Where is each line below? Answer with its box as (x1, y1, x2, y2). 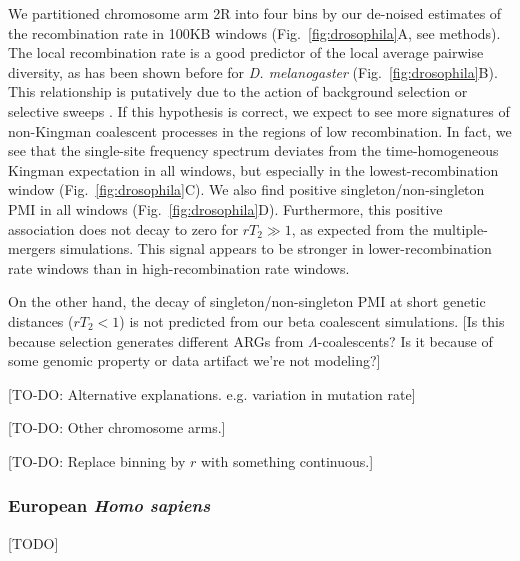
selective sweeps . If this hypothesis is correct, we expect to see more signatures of (8, 100, 510, 121)
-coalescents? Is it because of (317, 330, 493, 351)
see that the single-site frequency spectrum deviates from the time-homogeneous (8, 140, 499, 161)
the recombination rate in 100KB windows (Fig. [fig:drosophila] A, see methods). (8, 22, 501, 43)
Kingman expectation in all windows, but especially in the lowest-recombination (8, 159, 499, 180)
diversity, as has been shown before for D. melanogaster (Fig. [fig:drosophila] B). (8, 61, 498, 82)
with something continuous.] (201, 450, 374, 471)
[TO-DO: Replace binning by (8, 450, 186, 471)
